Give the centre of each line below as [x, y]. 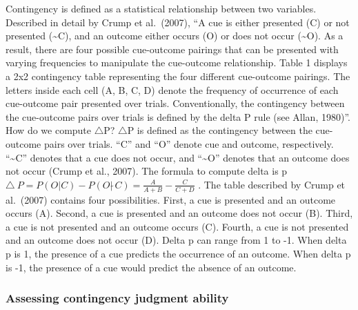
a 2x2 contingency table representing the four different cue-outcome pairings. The [178, 76]
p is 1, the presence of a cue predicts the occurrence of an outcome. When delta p [178, 253]
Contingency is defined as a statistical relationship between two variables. [161, 8]
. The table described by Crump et [272, 184]
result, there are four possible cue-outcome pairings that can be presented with [172, 49]
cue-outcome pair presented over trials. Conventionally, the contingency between [175, 103]
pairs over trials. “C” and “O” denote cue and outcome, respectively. [189, 143]
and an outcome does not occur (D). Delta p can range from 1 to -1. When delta [176, 240]
